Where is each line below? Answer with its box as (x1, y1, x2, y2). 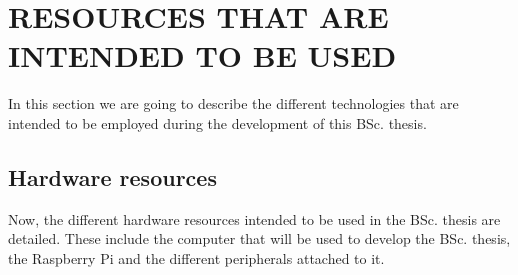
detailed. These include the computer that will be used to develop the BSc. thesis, (8, 228, 511, 249)
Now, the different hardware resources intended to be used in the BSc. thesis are (8, 208, 501, 229)
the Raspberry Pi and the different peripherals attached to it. (8, 247, 385, 268)
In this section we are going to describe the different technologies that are (8, 93, 459, 114)
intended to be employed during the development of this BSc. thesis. (8, 112, 427, 133)
